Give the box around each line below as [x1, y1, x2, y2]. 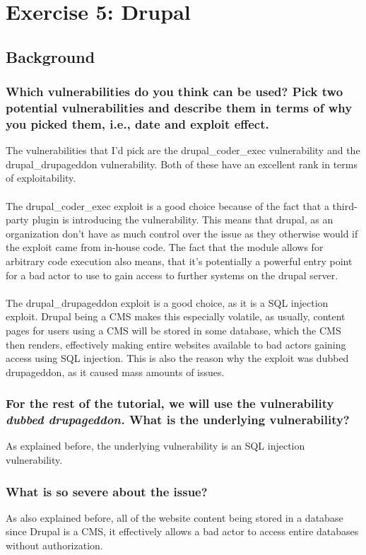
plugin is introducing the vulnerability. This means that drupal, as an [32, 212, 333, 227]
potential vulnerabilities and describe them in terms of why [6, 99, 353, 116]
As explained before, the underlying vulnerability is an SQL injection [6, 438, 305, 453]
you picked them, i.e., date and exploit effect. [6, 115, 269, 132]
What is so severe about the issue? [6, 482, 208, 500]
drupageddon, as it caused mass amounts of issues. [6, 364, 225, 379]
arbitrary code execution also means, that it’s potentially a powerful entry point [6, 253, 353, 268]
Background [6, 45, 95, 67]
